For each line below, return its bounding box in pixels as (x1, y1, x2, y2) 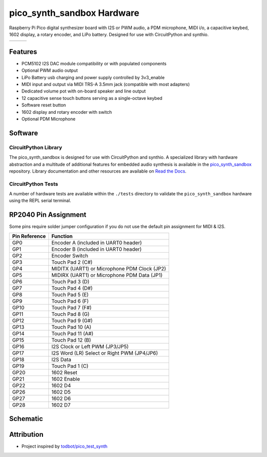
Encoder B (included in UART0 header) (51, 245, 142, 252)
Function (51, 232, 73, 239)
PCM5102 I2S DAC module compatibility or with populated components (21, 60, 167, 66)
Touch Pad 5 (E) (51, 291, 89, 298)
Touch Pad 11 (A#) (51, 330, 93, 337)
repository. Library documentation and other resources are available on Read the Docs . (9, 168, 186, 174)
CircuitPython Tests (9, 181, 58, 187)
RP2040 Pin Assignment (9, 211, 87, 219)
